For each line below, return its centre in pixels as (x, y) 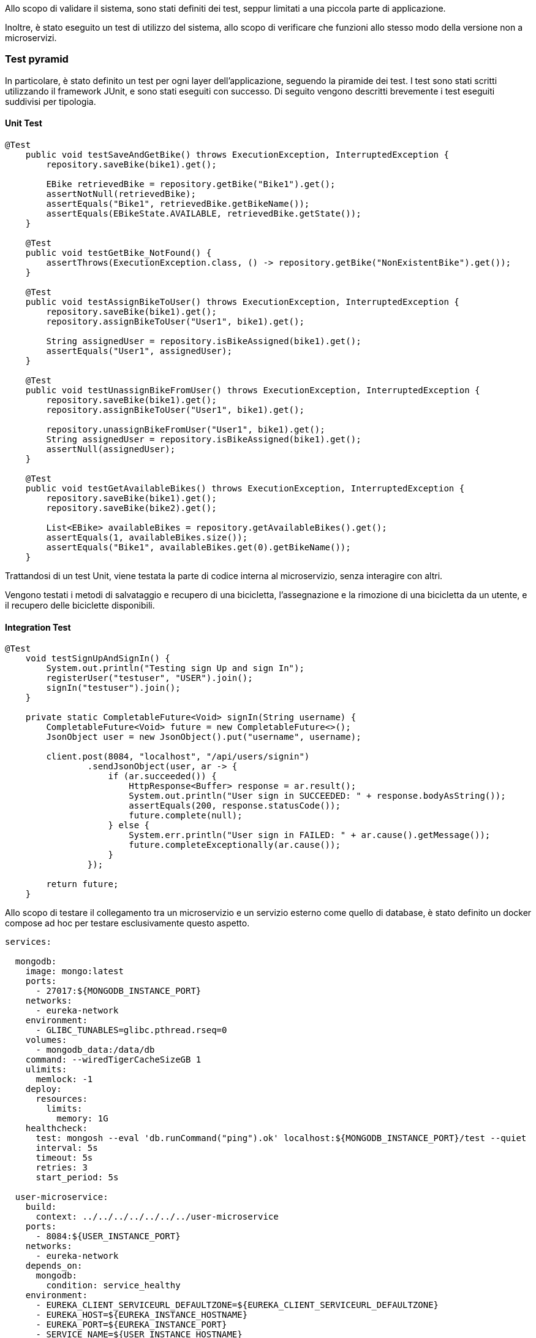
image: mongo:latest (74, 971)
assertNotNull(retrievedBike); (121, 194)
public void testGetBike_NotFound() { (119, 252)
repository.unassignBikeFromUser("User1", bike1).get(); (186, 429)
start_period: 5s (77, 1178)
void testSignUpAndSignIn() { (98, 659)
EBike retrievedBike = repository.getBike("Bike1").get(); (191, 184)
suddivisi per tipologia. (51, 101)
